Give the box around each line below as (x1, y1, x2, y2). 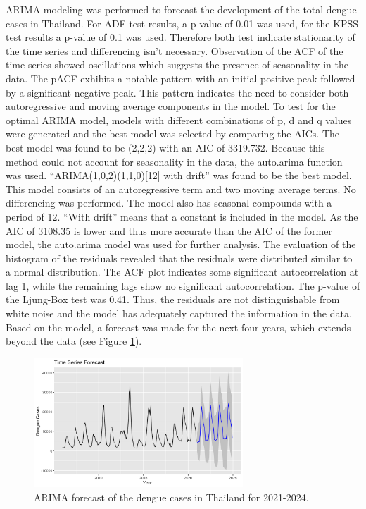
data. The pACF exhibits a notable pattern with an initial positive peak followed (6, 70, 355, 85)
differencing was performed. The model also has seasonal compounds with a (6, 195, 332, 210)
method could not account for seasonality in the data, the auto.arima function (6, 154, 343, 168)
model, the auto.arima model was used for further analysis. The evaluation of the (6, 237, 356, 252)
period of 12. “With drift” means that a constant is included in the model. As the (6, 209, 358, 223)
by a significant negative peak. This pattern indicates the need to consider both (6, 85, 349, 99)
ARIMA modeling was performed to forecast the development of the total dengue (6, 2, 357, 16)
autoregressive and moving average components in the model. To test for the (6, 99, 336, 114)
